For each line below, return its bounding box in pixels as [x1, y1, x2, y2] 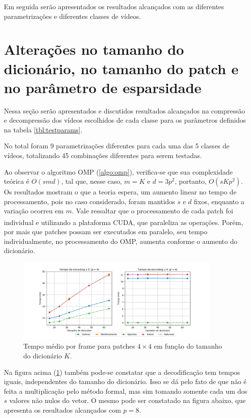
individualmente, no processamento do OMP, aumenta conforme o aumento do [4, 236, 237, 246]
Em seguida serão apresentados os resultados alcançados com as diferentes [4, 1, 224, 11]
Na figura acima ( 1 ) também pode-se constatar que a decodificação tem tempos [4, 367, 240, 377]
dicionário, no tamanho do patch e [4, 58, 239, 78]
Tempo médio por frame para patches [23, 341, 135, 351]
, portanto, [174, 176, 207, 186]
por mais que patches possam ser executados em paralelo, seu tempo [4, 226, 208, 237]
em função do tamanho [153, 341, 222, 351]
